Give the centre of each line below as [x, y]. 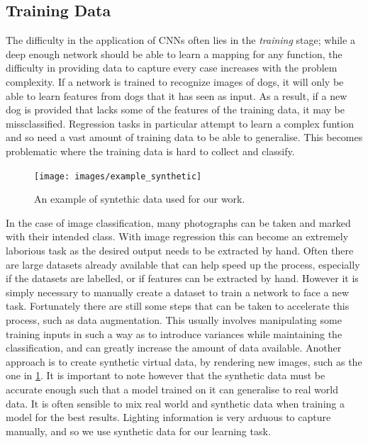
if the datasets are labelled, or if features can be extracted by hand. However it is [182, 278]
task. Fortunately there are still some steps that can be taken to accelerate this [178, 306]
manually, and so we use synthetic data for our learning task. [138, 431]
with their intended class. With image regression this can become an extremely [177, 236]
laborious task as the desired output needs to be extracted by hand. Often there [180, 250]
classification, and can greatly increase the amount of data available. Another [174, 348]
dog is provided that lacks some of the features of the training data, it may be [175, 110]
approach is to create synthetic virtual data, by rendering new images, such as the [184, 361]
